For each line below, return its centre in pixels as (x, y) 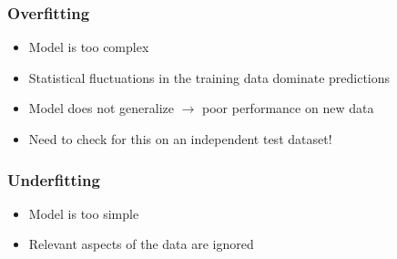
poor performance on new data (288, 108)
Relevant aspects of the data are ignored (141, 244)
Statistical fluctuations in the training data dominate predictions (209, 77)
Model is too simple (84, 213)
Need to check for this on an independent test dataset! (180, 139)
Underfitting (54, 179)
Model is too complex (89, 47)
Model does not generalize (101, 108)
